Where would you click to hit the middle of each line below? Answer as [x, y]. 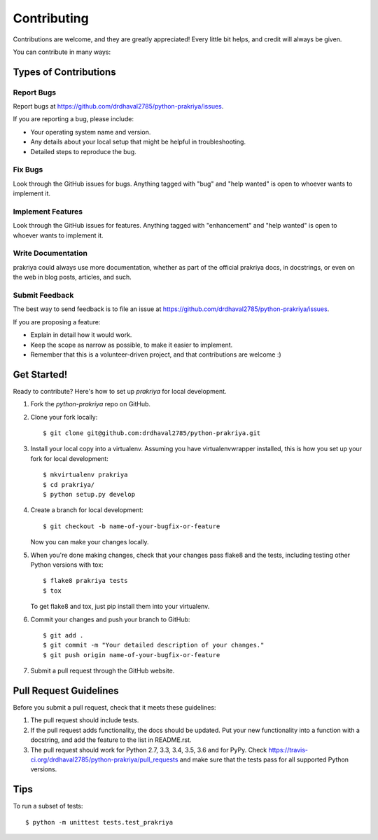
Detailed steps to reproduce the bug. [83, 151]
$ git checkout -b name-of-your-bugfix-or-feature [132, 526]
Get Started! [40, 374]
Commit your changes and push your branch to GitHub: [110, 619]
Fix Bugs [28, 170]
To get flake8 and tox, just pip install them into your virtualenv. [120, 607]
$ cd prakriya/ [69, 484]
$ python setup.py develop [89, 494]
